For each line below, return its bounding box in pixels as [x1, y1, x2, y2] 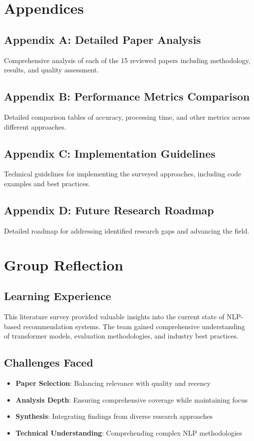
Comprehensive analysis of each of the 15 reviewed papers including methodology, [4, 55, 251, 65]
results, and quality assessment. [4, 65, 99, 75]
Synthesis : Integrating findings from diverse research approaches [15, 411, 213, 421]
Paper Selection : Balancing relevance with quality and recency [15, 377, 211, 388]
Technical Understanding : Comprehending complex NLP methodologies [15, 427, 242, 438]
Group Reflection [4, 254, 124, 274]
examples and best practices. [4, 178, 91, 188]
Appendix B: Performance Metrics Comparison [4, 89, 250, 104]
